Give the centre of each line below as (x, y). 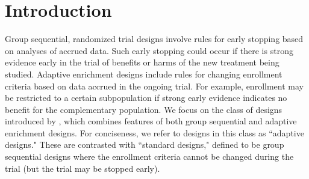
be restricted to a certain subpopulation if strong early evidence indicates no (146, 98)
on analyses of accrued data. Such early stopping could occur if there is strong (149, 50)
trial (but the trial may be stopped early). (83, 168)
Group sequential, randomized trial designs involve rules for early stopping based (154, 39)
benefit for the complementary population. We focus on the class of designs (144, 109)
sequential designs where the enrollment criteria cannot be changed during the (149, 156)
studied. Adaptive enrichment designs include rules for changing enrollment (144, 74)
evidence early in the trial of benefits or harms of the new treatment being (142, 62)
